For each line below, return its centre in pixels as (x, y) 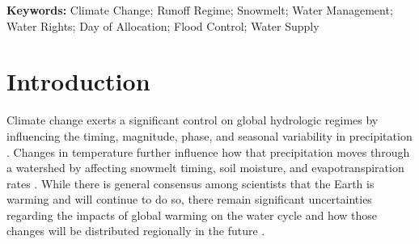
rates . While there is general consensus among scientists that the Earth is (190, 183)
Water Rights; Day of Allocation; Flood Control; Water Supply (163, 25)
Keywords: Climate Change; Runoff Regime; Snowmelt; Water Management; (200, 10)
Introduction (78, 81)
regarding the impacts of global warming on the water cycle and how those (192, 215)
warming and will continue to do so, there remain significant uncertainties (189, 199)
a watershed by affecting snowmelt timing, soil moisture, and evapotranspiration (205, 168)
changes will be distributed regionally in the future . (136, 231)
